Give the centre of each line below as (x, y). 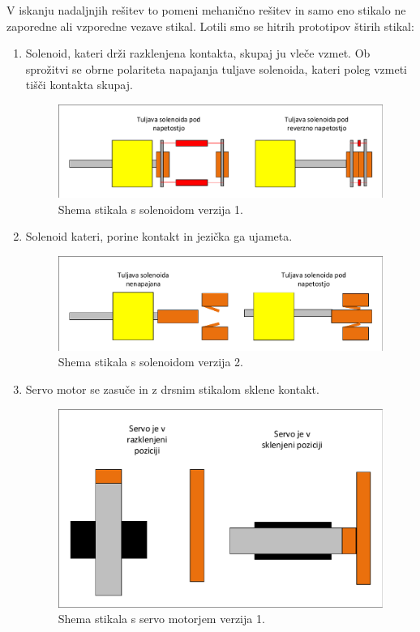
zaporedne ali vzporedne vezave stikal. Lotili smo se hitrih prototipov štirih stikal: (210, 26)
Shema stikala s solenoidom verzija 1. (150, 209)
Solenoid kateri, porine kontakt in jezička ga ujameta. (159, 236)
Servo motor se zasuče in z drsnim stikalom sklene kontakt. (172, 389)
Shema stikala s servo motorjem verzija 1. (161, 619)
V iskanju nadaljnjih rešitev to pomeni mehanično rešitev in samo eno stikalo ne (206, 10)
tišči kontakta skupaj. (79, 85)
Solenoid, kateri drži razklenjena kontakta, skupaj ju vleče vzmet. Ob (198, 53)
